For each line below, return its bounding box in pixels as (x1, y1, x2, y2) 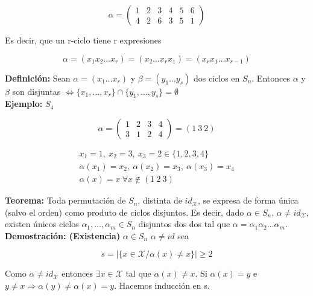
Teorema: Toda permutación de (5, 194, 126, 207)
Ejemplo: (5, 97, 43, 110)
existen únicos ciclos (5, 217, 79, 230)
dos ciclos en (194, 71, 240, 84)
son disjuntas (12, 85, 61, 97)
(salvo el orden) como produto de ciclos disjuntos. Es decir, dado (5, 205, 244, 218)
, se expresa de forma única (198, 194, 299, 207)
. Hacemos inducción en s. (114, 279, 210, 292)
